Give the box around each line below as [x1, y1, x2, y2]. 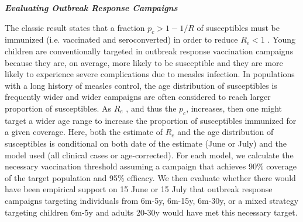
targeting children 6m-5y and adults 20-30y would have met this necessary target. [5, 206, 298, 218]
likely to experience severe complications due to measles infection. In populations [5, 68, 295, 80]
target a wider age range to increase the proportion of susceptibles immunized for [5, 114, 297, 126]
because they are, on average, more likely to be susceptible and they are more [5, 56, 283, 68]
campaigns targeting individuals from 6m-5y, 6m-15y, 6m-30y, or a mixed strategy [5, 194, 299, 206]
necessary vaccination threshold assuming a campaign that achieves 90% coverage [5, 160, 297, 172]
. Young [267, 33, 295, 46]
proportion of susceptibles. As [5, 102, 112, 114]
